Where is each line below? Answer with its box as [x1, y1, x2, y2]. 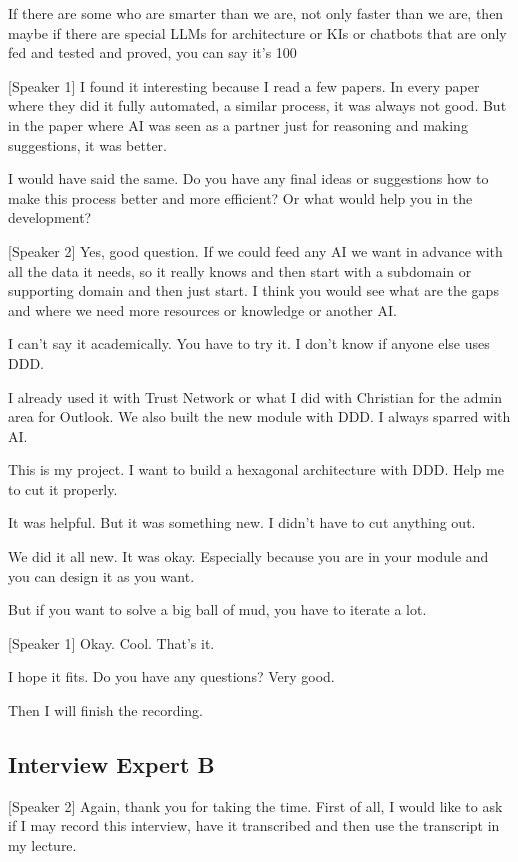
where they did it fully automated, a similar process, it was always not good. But [8, 95, 507, 116]
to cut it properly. [8, 478, 118, 499]
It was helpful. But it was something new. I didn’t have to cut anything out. [8, 512, 476, 533]
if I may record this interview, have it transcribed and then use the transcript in [8, 815, 500, 836]
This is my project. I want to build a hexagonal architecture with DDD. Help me [8, 459, 504, 480]
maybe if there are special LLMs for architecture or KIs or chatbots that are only [8, 22, 507, 43]
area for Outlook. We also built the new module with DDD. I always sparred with [8, 406, 511, 427]
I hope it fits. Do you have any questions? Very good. [8, 666, 335, 687]
